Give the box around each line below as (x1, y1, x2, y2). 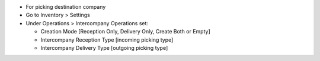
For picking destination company (25, 4, 106, 10)
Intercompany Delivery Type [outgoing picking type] (40, 44, 168, 51)
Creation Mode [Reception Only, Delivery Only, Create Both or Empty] (40, 28, 210, 35)
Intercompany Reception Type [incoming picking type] (40, 36, 174, 43)
